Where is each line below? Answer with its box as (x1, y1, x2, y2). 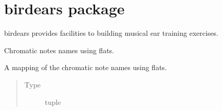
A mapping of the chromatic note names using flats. (4, 62, 167, 73)
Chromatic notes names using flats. (4, 45, 114, 55)
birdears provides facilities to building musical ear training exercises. (4, 28, 218, 38)
